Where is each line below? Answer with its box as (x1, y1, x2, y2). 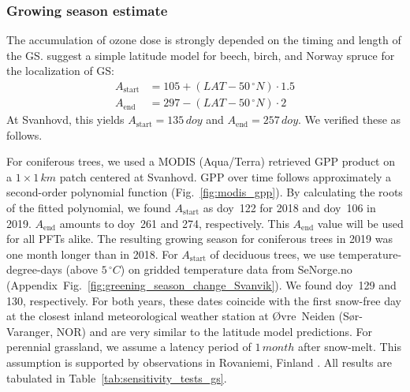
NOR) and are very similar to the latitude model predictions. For (56, 323, 373, 339)
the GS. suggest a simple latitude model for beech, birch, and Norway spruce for (6, 47, 395, 63)
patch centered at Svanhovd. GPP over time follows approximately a (59, 168, 392, 185)
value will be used (317, 215, 404, 231)
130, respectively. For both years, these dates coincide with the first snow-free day (6, 292, 401, 308)
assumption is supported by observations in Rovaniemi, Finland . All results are (6, 353, 392, 370)
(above (65, 261, 98, 278)
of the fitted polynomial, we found (6, 200, 171, 216)
